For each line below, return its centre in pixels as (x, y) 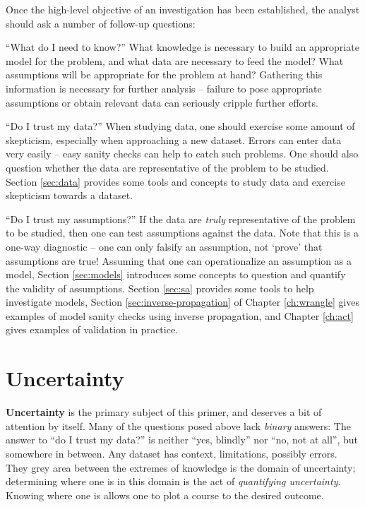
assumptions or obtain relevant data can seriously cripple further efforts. (162, 102)
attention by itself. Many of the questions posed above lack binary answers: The (178, 425)
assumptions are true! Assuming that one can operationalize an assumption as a (179, 260)
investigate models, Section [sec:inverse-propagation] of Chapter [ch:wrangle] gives (183, 302)
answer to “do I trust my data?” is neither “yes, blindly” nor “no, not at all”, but (182, 440)
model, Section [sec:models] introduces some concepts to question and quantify (176, 274)
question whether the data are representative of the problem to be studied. (167, 167)
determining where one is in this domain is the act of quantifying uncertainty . (173, 481)
